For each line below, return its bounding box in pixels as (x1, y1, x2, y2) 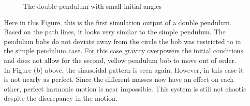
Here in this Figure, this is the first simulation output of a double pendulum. (4, 17, 232, 27)
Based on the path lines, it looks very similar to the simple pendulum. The (4, 27, 226, 37)
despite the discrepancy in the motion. (4, 93, 118, 103)
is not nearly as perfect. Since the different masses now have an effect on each (4, 74, 234, 84)
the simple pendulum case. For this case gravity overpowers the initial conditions (4, 45, 244, 56)
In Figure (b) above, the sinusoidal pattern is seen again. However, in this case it (4, 64, 244, 75)
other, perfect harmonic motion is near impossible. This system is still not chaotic (4, 83, 247, 93)
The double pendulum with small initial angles (23, 1, 162, 11)
